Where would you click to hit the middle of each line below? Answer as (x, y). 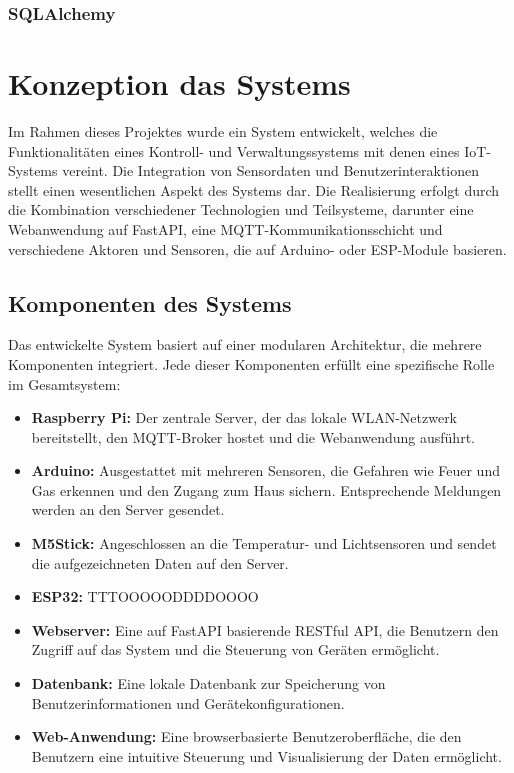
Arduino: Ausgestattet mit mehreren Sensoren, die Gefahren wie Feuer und (265, 470)
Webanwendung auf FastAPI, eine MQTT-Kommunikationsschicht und (225, 228)
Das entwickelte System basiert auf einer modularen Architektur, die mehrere (245, 344)
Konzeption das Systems (179, 83)
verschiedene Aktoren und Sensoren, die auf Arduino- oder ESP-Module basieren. (257, 248)
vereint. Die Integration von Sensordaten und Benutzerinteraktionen (271, 170)
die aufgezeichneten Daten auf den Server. (160, 562)
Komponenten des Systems (150, 302)
